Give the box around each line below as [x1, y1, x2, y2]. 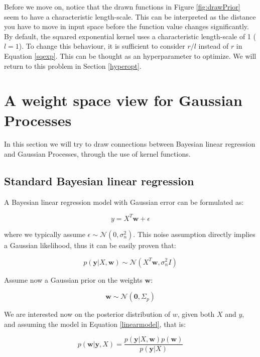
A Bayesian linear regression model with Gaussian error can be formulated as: [4, 196, 244, 207]
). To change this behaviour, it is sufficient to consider [19, 41, 185, 51]
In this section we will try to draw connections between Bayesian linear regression [4, 139, 255, 149]
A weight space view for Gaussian [4, 90, 242, 110]
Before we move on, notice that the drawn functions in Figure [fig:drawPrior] [4, 2, 240, 12]
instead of [198, 41, 229, 51]
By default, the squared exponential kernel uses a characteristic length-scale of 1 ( [4, 31, 256, 41]
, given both [177, 309, 215, 319]
